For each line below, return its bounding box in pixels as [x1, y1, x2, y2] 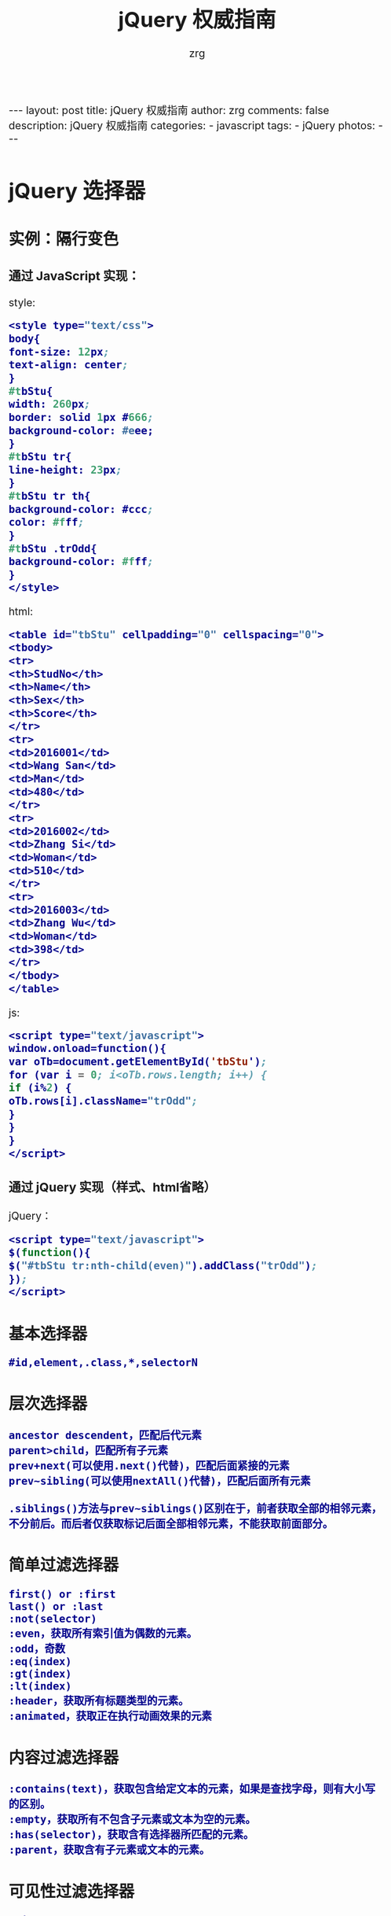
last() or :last [9, 1600, 104, 1613]
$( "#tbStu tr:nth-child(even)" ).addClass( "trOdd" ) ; [9, 1259, 318, 1272]
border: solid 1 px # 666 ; [9, 410, 154, 424]
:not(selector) [9, 1611, 97, 1625]
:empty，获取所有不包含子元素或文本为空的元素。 [9, 1813, 256, 1826]
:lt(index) [9, 1679, 72, 1693]
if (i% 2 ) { [9, 1081, 72, 1095]
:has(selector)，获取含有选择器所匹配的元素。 [9, 1828, 254, 1841]
